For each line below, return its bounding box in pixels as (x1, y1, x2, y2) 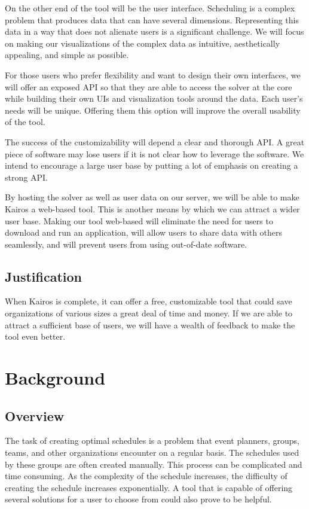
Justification (5, 267, 82, 285)
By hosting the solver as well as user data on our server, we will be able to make (5, 191, 299, 203)
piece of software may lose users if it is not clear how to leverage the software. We (5, 147, 304, 160)
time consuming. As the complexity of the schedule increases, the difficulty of (5, 470, 287, 482)
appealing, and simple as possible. (5, 48, 129, 61)
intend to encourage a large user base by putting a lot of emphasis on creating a (5, 159, 298, 172)
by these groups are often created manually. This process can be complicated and (5, 458, 302, 470)
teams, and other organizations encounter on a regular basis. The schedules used (5, 446, 299, 459)
